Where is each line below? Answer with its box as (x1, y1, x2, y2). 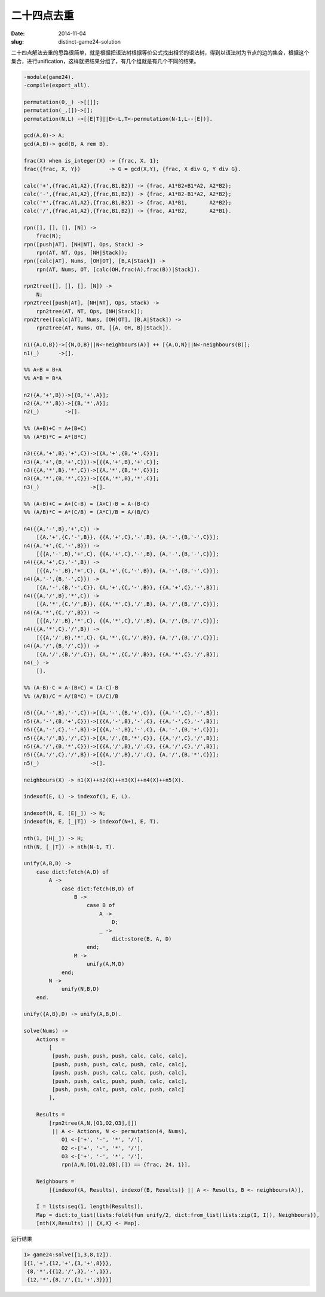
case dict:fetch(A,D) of (36, 868, 109, 875)
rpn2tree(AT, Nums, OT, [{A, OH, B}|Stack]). (36, 325, 172, 331)
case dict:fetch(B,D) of (61, 885, 134, 892)
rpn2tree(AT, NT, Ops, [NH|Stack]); (36, 308, 143, 315)
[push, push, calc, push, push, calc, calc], (51, 1078, 188, 1085)
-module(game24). (23, 74, 75, 80)
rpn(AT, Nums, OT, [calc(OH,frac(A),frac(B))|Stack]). (36, 266, 200, 273)
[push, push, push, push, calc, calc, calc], (51, 1052, 188, 1060)
